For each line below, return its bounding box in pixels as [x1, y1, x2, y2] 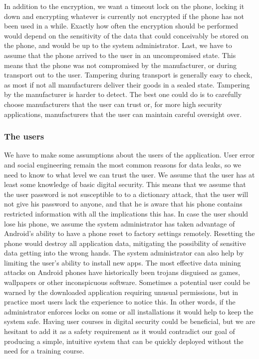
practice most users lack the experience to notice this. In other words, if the [4, 296, 236, 307]
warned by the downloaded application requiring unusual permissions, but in [4, 286, 239, 297]
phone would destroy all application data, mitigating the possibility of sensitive [4, 237, 246, 248]
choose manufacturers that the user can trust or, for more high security [4, 98, 222, 109]
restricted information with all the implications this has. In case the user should [4, 208, 249, 218]
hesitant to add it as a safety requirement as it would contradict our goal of [4, 326, 235, 336]
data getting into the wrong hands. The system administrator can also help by [4, 247, 244, 258]
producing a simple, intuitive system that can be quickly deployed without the [4, 335, 244, 346]
